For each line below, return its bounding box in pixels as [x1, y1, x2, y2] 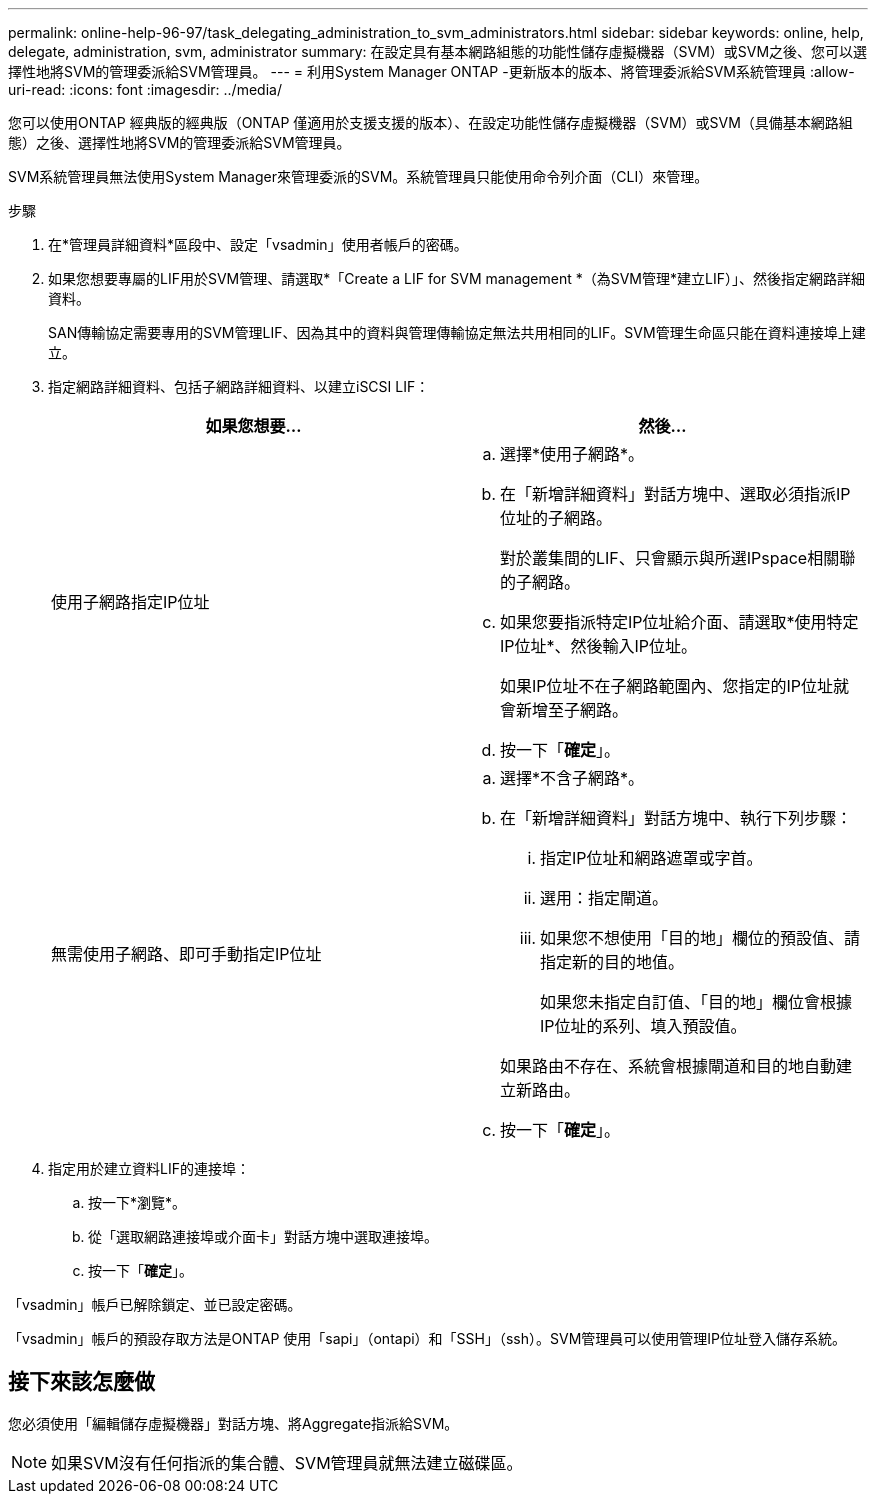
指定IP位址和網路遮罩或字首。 [540, 848, 763, 868]
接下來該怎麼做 [8, 1369, 155, 1395]
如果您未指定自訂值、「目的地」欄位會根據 [540, 992, 853, 1012]
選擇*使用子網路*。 [500, 444, 645, 464]
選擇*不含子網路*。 [500, 768, 645, 788]
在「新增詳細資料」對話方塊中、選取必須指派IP [500, 484, 851, 504]
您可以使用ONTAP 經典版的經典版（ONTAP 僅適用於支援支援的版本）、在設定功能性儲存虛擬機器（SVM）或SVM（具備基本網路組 [8, 114, 853, 131]
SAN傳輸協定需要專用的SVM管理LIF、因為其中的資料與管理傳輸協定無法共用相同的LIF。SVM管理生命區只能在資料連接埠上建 [48, 324, 866, 341]
